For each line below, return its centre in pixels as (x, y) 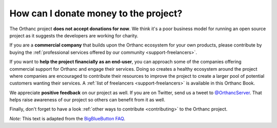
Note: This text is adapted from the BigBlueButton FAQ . (67, 118)
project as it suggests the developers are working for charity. (74, 35)
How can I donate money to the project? (96, 13)
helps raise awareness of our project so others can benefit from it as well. (87, 100)
